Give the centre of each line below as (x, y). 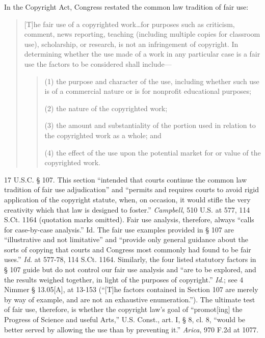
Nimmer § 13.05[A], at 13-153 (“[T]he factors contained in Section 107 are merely (131, 289)
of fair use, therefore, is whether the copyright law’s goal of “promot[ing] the (123, 309)
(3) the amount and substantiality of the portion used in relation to (150, 125)
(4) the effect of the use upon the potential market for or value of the (153, 152)
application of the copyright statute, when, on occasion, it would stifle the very (127, 199)
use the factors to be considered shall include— (98, 63)
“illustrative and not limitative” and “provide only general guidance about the (126, 239)
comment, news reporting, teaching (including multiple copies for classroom (142, 34)
